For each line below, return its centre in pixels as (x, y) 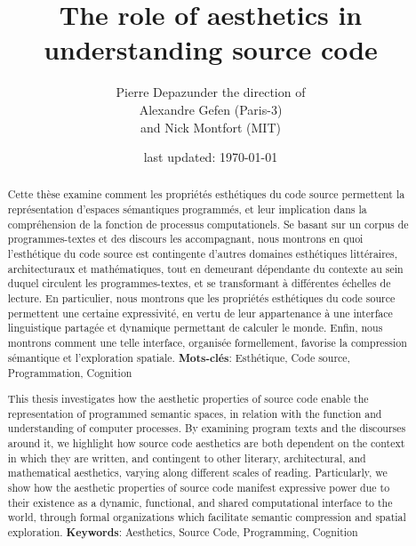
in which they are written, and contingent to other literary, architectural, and (187, 458)
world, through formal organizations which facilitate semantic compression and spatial (207, 517)
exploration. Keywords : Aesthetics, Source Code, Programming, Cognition (183, 532)
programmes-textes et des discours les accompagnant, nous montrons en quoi (185, 239)
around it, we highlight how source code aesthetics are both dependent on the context (206, 442)
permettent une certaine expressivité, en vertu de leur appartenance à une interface (200, 313)
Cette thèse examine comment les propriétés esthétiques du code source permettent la (206, 194)
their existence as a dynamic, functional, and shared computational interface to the (200, 502)
